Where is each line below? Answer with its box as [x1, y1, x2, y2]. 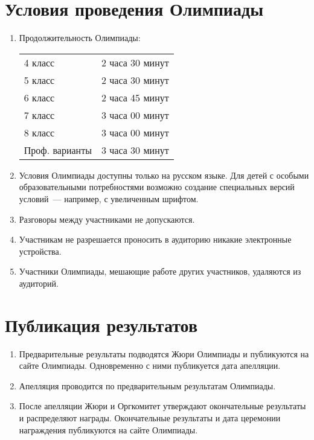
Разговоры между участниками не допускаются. [19, 212, 195, 225]
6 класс [24, 90, 55, 104]
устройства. [19, 244, 62, 257]
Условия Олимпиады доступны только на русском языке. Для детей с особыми [19, 168, 309, 181]
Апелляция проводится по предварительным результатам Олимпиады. [19, 379, 276, 392]
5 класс [24, 72, 55, 87]
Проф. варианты [24, 142, 92, 157]
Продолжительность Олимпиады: [19, 31, 141, 44]
